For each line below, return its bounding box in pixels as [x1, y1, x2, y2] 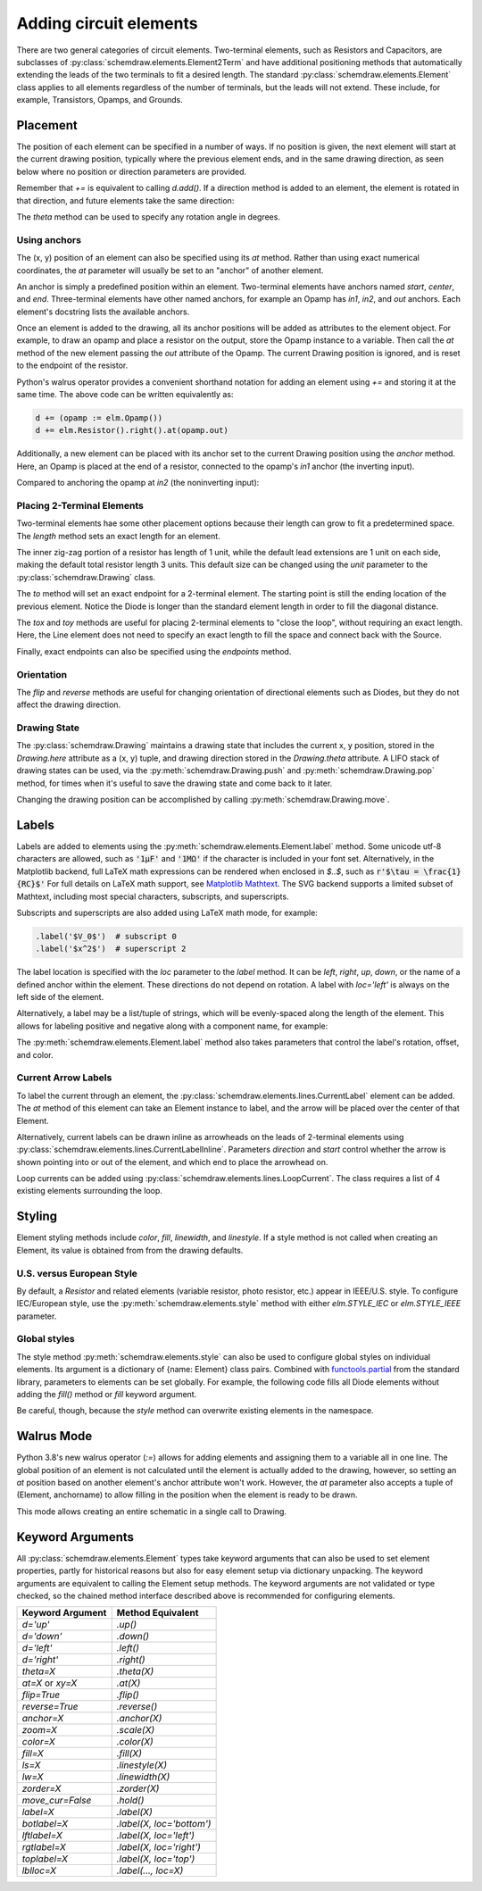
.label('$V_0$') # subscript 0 [35, 931, 178, 941]
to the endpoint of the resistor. [16, 360, 129, 371]
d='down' [21, 1630, 62, 1643]
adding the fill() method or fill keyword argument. [16, 1389, 197, 1400]
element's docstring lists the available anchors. [16, 306, 190, 317]
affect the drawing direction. [16, 699, 121, 710]
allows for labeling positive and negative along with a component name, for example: [16, 1020, 328, 1031]
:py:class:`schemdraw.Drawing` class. [16, 571, 156, 582]
